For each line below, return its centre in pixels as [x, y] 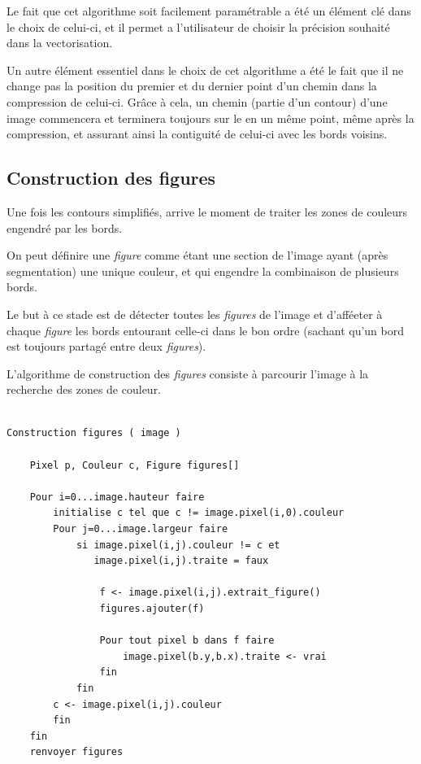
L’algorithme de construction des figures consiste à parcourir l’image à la [188, 373]
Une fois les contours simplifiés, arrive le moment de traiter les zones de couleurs [207, 211]
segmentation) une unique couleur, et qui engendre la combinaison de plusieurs [203, 271]
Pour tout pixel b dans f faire [187, 641]
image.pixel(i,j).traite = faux [181, 561]
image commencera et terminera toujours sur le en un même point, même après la [210, 118]
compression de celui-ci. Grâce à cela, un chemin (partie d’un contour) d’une [197, 101]
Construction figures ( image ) [94, 433]
